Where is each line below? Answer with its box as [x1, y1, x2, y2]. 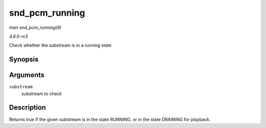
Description [9, 103, 46, 112]
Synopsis [9, 55, 39, 64]
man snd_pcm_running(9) [9, 25, 62, 30]
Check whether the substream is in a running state [9, 42, 112, 49]
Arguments [9, 71, 45, 79]
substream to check [21, 91, 62, 97]
